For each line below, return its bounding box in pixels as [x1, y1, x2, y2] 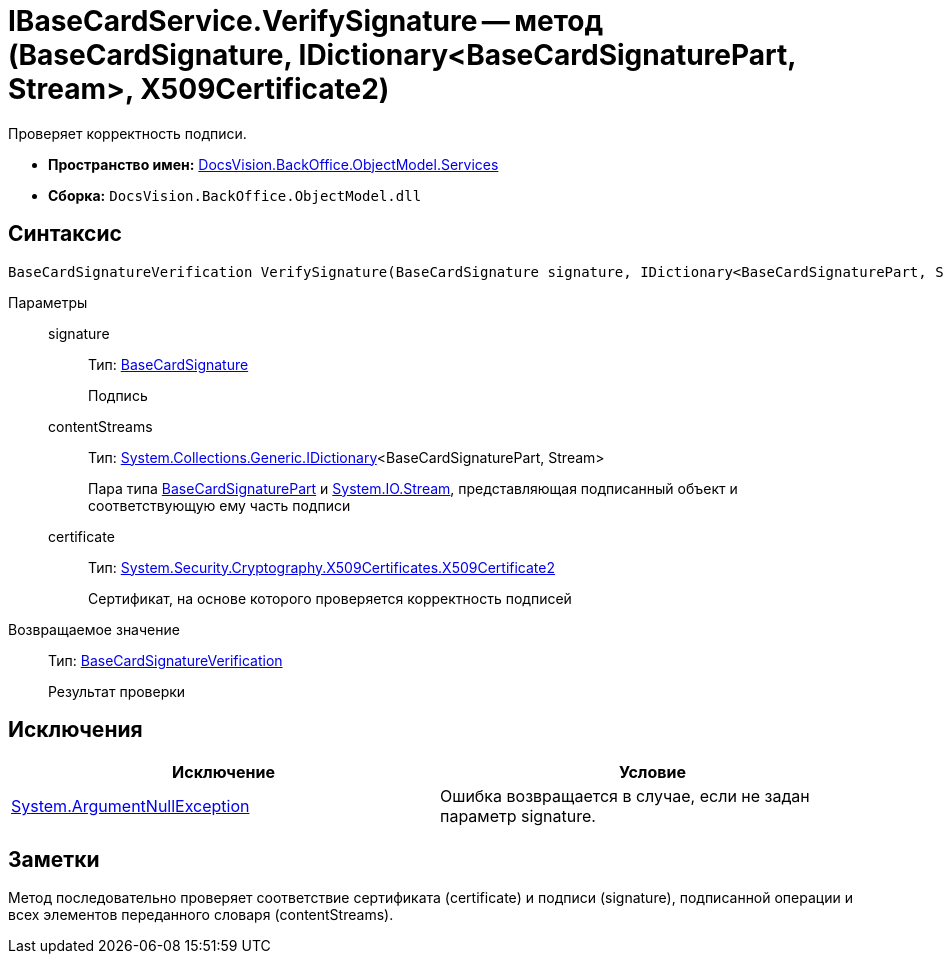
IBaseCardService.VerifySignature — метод [8, 4, 603, 38]
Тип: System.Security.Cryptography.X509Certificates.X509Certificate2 [88, 558, 556, 576]
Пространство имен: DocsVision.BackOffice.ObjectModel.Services [48, 155, 499, 173]
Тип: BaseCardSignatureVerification [48, 651, 283, 669]
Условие [619, 762, 686, 783]
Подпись [88, 386, 148, 404]
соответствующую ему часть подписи [88, 496, 351, 514]
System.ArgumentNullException [11, 796, 250, 817]
